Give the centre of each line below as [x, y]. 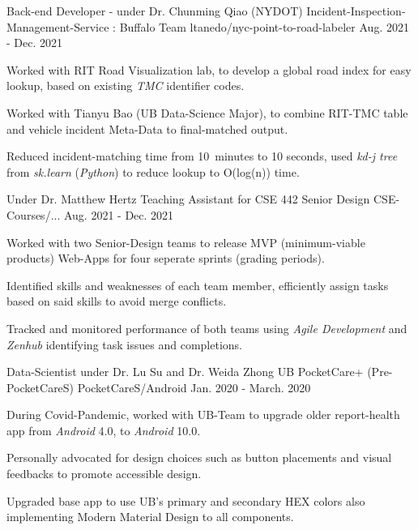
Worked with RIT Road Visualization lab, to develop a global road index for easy [209, 69]
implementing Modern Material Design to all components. [150, 517]
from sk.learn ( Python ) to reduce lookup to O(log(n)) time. [153, 171]
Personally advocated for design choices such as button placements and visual [199, 457]
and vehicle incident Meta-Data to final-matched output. [147, 128]
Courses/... [34, 214]
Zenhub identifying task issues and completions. [124, 344]
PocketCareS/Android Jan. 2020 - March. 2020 [194, 387]
